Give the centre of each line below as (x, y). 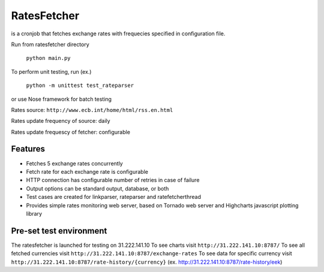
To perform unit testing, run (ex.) (51, 71)
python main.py (49, 58)
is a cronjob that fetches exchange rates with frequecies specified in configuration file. (118, 34)
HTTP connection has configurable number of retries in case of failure (113, 180)
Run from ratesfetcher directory (50, 44)
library (34, 213)
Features (28, 149)
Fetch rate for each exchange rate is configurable (87, 171)
